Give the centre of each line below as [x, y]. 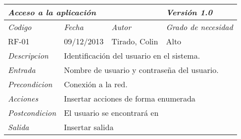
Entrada [22, 70]
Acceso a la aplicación [52, 12]
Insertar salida [89, 127]
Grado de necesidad [199, 27]
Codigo [20, 27]
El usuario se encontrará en [111, 113]
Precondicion [30, 84]
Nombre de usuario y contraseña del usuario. [141, 70]
